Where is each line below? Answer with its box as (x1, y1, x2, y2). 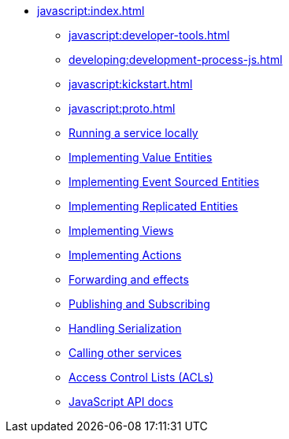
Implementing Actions (69, 248, 182, 262)
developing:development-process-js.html (69, 53, 283, 66)
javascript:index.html (37, 4, 145, 17)
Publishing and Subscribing (69, 297, 210, 311)
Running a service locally (69, 126, 198, 140)
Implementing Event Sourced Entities (69, 175, 260, 188)
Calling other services (69, 346, 182, 359)
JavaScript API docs (69, 395, 173, 408)
